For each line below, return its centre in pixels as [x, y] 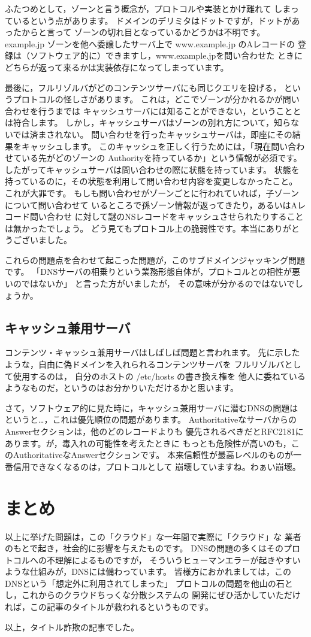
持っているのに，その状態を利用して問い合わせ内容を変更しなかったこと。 [151, 181]
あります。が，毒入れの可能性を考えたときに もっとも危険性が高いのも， [148, 443]
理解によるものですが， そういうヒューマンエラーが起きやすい [178, 559]
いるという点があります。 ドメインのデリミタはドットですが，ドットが [152, 20]
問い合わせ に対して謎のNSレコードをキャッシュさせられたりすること [167, 216]
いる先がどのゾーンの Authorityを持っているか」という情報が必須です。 [161, 158]
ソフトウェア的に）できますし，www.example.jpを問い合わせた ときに [166, 55]
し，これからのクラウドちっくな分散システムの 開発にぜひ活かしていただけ [153, 595]
